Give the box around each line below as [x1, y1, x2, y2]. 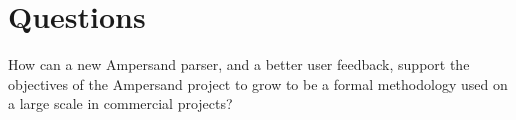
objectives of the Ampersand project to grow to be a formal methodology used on [8, 73, 508, 94]
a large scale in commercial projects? [8, 93, 233, 114]
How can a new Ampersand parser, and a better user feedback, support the [8, 54, 470, 75]
